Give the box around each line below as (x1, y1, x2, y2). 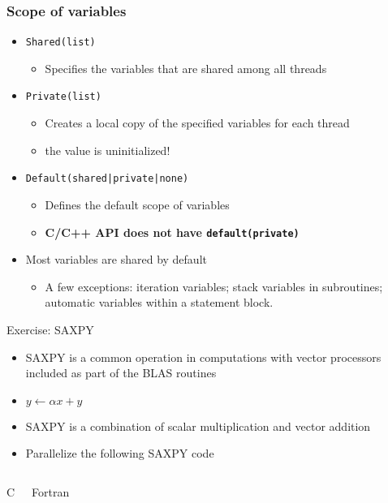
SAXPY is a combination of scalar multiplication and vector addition (25, 417, 371, 434)
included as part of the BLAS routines (25, 364, 217, 381)
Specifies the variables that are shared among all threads (45, 59, 327, 76)
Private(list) (25, 91, 101, 103)
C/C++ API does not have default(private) (45, 223, 300, 240)
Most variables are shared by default (25, 251, 207, 268)
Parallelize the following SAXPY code (25, 445, 214, 462)
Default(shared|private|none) (25, 173, 189, 185)
